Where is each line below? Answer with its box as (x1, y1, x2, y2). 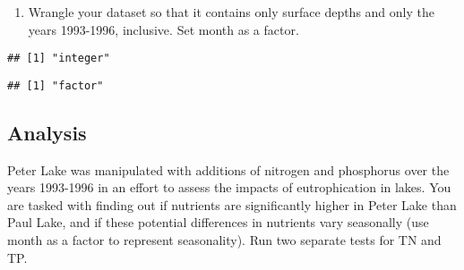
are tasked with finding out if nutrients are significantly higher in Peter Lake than (7, 195, 457, 214)
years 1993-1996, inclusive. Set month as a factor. (28, 20, 299, 38)
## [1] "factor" (7, 79, 104, 92)
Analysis (7, 118, 87, 146)
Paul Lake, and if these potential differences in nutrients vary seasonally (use (7, 213, 429, 232)
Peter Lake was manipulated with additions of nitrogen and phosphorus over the (7, 160, 450, 179)
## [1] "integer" (7, 52, 110, 65)
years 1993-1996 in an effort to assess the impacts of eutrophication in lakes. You (7, 178, 451, 197)
